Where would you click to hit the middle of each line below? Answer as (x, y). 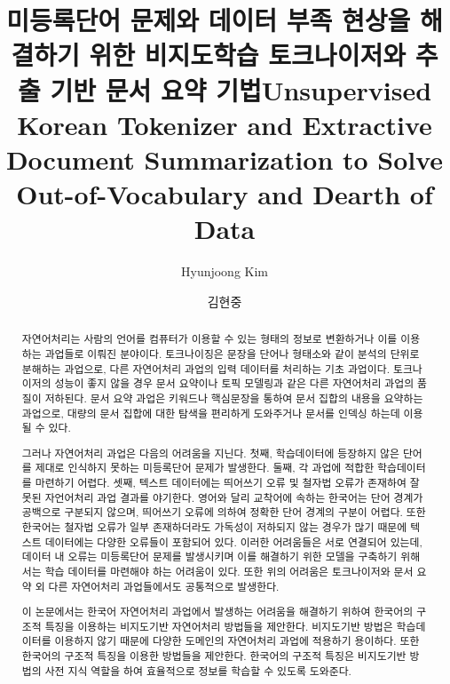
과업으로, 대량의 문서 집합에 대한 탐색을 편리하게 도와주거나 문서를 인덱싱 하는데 (211, 413)
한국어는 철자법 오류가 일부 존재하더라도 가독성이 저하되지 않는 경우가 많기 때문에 (214, 527)
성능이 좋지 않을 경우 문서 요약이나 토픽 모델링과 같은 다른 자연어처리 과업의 (234, 383)
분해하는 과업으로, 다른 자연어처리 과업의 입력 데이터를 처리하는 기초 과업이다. (205, 368)
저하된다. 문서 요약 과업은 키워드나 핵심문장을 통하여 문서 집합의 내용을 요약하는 (234, 398)
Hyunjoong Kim (225, 271)
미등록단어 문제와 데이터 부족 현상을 (209, 20)
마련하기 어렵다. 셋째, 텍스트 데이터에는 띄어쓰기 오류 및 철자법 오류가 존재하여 (221, 483)
